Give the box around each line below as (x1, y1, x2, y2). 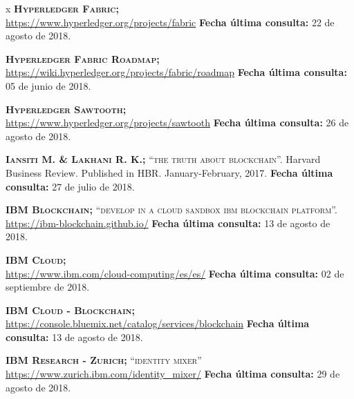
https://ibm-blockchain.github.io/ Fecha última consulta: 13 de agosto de (6, 215, 330, 230)
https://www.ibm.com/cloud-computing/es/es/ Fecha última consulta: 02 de (6, 266, 344, 280)
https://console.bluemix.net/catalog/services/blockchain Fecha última (6, 316, 310, 331)
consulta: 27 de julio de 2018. (6, 179, 135, 193)
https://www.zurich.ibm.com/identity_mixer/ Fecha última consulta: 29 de (6, 367, 340, 381)
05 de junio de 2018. (6, 78, 91, 93)
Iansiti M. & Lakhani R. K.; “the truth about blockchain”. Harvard (6, 152, 321, 166)
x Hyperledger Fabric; (6, 1, 120, 15)
